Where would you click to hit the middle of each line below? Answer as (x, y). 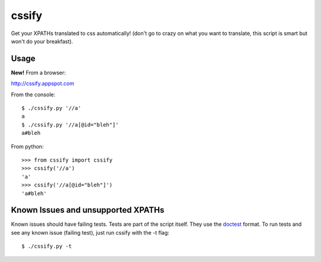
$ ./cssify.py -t (47, 246)
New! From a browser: (38, 72)
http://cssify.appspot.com (43, 84)
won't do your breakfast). (42, 41)
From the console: (33, 94)
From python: (27, 146)
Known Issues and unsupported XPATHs (88, 210)
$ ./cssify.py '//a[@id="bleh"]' (70, 124)
